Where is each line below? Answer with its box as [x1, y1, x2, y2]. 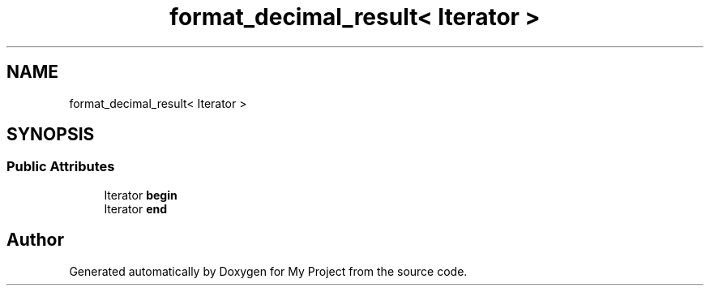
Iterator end [104, 201, 168, 216]
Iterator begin [104, 187, 177, 202]
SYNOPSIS [6, 124, 95, 145]
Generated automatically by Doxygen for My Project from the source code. [69, 264, 468, 278]
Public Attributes [6, 158, 115, 175]
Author [6, 230, 64, 251]
